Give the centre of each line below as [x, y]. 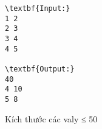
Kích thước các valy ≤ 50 [51, 118]
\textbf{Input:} [38, 8]
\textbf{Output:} [40, 69]
